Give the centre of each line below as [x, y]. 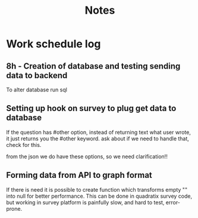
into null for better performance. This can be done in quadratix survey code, [99, 196]
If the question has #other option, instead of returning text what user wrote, [99, 132]
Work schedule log [54, 44]
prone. [14, 208]
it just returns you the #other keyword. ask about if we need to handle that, [98, 139]
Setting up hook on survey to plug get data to [91, 108]
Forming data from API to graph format [79, 175]
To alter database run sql [37, 90]
